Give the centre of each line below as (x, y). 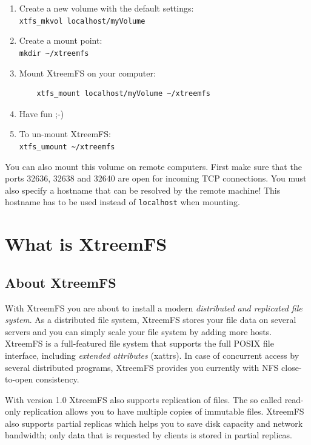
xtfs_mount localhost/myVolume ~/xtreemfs (123, 94)
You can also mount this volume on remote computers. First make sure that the (153, 166)
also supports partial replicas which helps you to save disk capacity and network (154, 423)
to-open (19, 379)
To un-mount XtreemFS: (65, 134)
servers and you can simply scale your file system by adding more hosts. (139, 331)
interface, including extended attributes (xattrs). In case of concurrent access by (152, 355)
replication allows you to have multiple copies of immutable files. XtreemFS (164, 411)
